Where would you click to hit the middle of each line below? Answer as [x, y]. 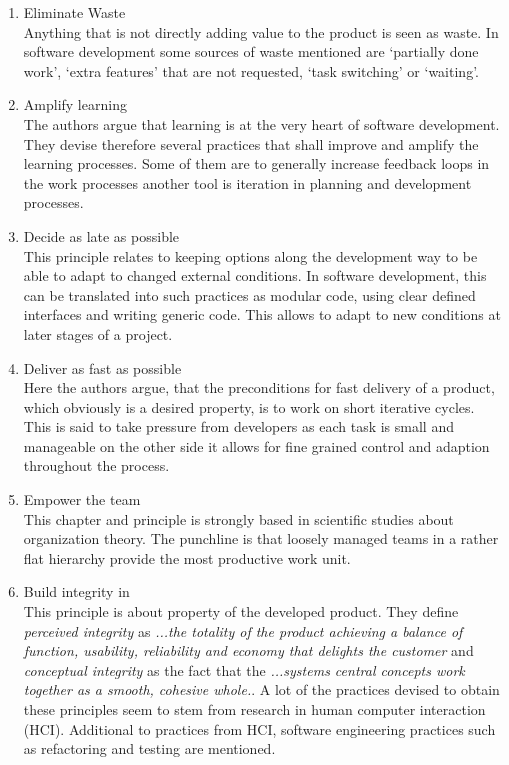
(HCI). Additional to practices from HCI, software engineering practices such [259, 728]
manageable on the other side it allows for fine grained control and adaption [256, 445]
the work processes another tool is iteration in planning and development [247, 182]
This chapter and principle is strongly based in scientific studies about [238, 518]
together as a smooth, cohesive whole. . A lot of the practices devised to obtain [261, 689]
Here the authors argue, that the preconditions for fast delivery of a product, [259, 387]
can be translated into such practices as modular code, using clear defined [249, 294]
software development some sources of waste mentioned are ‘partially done [251, 51]
